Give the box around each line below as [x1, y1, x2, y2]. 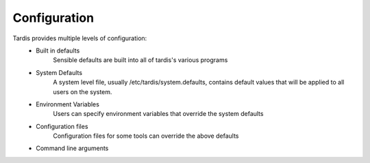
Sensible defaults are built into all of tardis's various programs [53, 56, 228, 64]
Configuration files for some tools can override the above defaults [53, 132, 239, 140]
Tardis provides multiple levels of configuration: [12, 34, 147, 42]
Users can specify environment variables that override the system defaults [53, 110, 264, 118]
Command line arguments [36, 144, 109, 153]
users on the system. [53, 87, 112, 95]
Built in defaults [36, 46, 80, 55]
